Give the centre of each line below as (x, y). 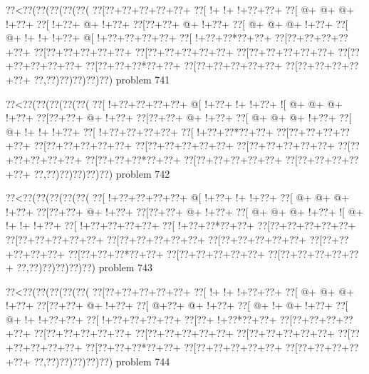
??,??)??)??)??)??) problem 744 (102, 361)
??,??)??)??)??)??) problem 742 (102, 173)
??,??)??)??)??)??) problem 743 (85, 267)
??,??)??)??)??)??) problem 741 (102, 79)
